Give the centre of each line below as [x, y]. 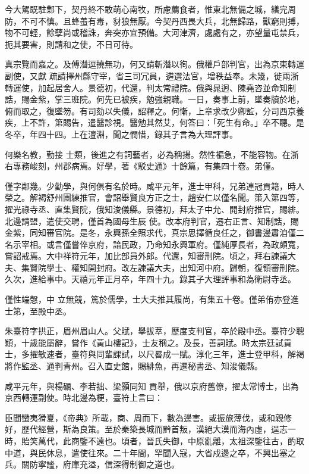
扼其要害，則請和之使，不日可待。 [71, 44]
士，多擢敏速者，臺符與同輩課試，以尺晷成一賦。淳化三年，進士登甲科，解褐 [154, 354]
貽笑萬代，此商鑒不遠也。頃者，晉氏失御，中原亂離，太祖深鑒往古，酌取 [163, 441]
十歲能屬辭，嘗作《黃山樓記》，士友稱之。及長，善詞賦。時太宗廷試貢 [156, 342]
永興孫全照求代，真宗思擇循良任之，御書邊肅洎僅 [200, 233]
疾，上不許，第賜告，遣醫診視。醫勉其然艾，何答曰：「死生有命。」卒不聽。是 [154, 122]
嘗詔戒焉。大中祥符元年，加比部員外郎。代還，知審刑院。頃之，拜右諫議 [146, 256]
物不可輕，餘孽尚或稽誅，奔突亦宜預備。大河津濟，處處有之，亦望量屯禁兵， [154, 32]
